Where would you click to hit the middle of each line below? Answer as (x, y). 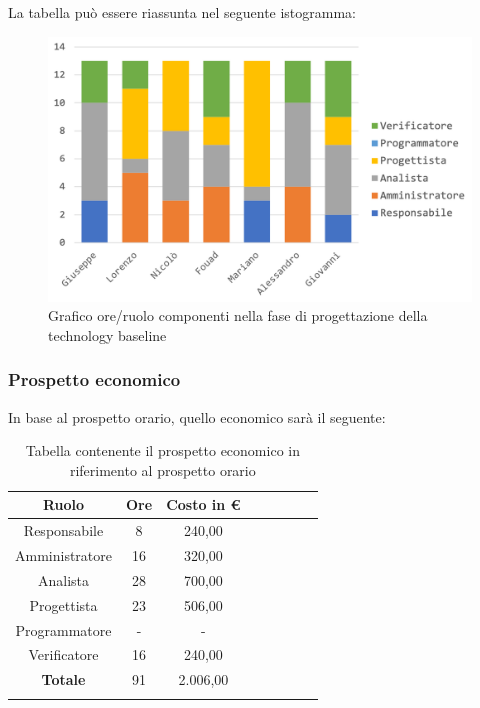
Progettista (63, 604)
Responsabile (63, 530)
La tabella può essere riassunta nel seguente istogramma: (182, 12)
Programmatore (63, 629)
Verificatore (63, 654)
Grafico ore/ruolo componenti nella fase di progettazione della (238, 315)
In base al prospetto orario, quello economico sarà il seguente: (197, 416)
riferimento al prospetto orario (162, 469)
